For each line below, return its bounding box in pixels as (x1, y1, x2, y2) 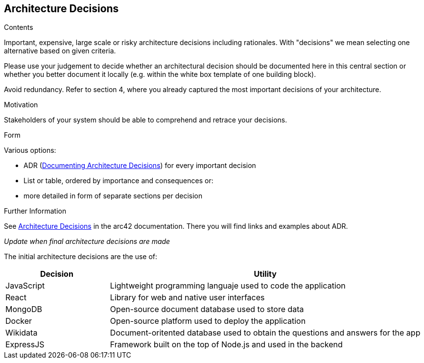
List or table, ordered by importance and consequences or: (24, 176, 213, 185)
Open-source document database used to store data (110, 304, 304, 315)
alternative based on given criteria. (4, 47, 116, 55)
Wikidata (5, 328, 38, 338)
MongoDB (5, 304, 42, 315)
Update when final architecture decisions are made (4, 237, 170, 246)
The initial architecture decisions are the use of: (4, 252, 158, 261)
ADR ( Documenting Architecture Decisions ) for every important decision (24, 161, 256, 170)
